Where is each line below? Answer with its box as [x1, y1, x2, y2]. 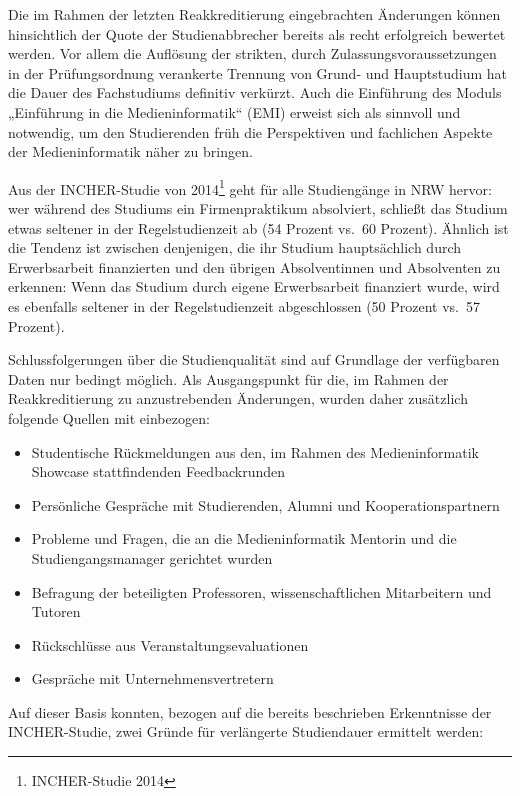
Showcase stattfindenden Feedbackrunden [31, 461, 285, 482]
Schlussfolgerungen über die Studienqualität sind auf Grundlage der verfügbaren [8, 349, 500, 370]
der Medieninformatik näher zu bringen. [8, 141, 253, 162]
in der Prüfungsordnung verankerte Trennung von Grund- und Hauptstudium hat [8, 62, 508, 83]
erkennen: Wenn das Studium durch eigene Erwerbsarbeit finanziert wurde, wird [8, 276, 500, 297]
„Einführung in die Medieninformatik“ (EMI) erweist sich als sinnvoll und [8, 101, 461, 122]
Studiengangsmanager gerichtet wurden [31, 547, 273, 568]
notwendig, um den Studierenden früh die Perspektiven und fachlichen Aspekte [8, 121, 493, 142]
